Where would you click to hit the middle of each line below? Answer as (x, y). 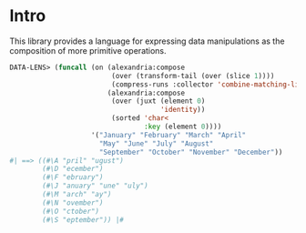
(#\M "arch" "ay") (77, 195)
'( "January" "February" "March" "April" (168, 135)
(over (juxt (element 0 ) (158, 101)
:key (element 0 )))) (183, 127)
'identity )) (183, 110)
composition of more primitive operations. (88, 50)
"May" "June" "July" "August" (156, 143)
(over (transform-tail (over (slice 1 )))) (193, 76)
